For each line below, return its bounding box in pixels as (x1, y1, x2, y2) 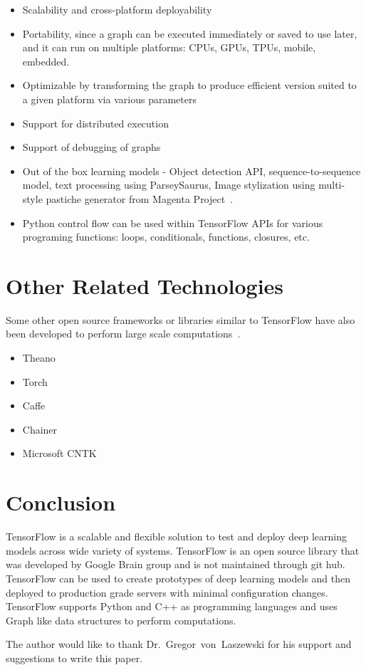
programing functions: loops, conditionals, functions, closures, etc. (22, 229, 310, 244)
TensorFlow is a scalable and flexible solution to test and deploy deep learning (6, 529, 347, 544)
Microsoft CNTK (22, 446, 97, 461)
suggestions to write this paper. (6, 650, 143, 665)
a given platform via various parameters (22, 91, 197, 106)
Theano (22, 350, 56, 365)
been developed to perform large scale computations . (6, 326, 241, 341)
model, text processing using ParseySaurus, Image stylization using (22, 177, 315, 192)
